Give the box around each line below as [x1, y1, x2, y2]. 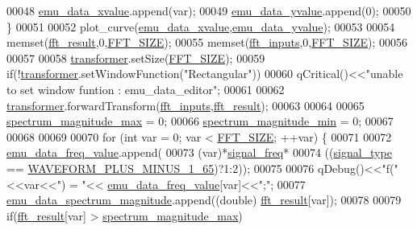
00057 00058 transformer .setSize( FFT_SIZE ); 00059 [6, 49, 265, 66]
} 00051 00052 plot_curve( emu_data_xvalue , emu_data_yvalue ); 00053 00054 [6, 18, 395, 35]
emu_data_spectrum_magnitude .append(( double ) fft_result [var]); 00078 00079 [6, 191, 402, 208]
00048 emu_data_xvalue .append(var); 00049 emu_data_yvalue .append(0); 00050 [6, 2, 411, 18]
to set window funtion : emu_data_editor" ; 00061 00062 [6, 80, 285, 97]
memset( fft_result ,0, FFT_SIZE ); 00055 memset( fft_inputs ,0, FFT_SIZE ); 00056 [6, 34, 408, 51]
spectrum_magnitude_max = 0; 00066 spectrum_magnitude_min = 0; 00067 [6, 113, 394, 129]
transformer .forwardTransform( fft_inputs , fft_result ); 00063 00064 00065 [6, 97, 365, 113]
